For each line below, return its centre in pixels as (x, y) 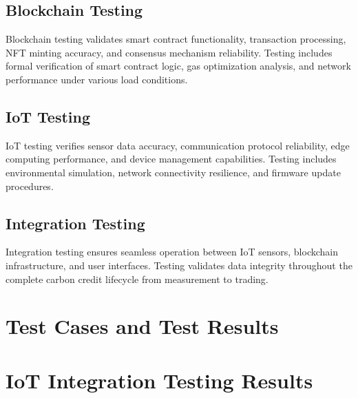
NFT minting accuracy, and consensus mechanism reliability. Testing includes (169, 52)
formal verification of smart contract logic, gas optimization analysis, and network (178, 66)
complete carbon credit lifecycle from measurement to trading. (137, 279)
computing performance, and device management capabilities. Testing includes (171, 159)
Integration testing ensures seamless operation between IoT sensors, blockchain (172, 252)
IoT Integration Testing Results (159, 380)
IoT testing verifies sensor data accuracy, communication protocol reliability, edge (178, 145)
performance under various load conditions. (97, 79)
